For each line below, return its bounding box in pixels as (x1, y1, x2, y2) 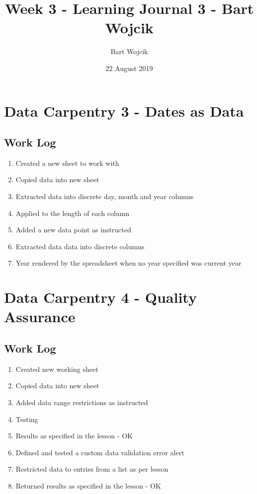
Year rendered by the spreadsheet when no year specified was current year (15, 258, 242, 268)
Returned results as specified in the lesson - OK (15, 480, 161, 491)
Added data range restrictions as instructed (15, 397, 148, 407)
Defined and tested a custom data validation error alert (15, 447, 184, 457)
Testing (15, 414, 38, 424)
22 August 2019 (105, 63, 153, 73)
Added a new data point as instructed (15, 224, 131, 235)
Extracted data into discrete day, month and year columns (15, 191, 194, 202)
